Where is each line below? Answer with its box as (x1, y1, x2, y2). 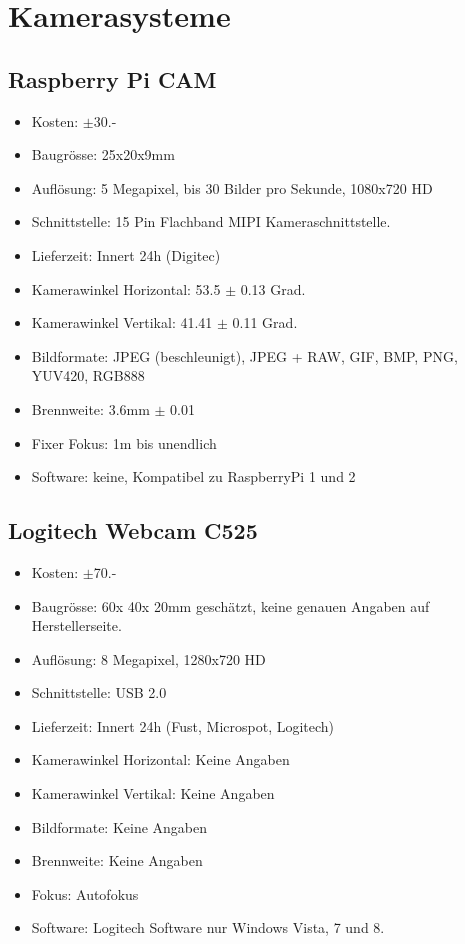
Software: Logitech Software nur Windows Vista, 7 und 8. (31, 917, 385, 938)
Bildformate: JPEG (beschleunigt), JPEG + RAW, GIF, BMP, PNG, (31, 345, 458, 366)
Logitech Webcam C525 (8, 515, 258, 546)
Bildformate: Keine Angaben (31, 816, 208, 837)
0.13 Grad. (240, 278, 306, 299)
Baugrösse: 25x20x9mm (31, 144, 175, 165)
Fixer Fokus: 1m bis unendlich (31, 432, 217, 453)
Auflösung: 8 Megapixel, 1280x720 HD (31, 648, 266, 669)
